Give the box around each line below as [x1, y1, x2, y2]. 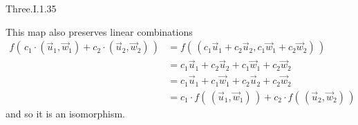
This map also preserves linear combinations [6, 24, 193, 38]
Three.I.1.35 [6, 1, 57, 15]
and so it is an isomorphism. [6, 106, 126, 120]
